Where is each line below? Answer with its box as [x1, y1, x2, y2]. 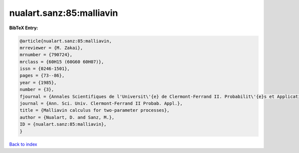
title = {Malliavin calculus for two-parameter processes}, [19, 107, 170, 113]
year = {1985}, [19, 79, 57, 85]
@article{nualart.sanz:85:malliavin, [19, 38, 112, 44]
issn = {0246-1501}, [19, 66, 70, 72]
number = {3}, [19, 87, 54, 92]
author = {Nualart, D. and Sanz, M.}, [19, 114, 115, 120]
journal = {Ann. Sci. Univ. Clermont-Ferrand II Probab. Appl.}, [19, 101, 183, 106]
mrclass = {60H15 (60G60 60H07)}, [19, 59, 104, 65]
